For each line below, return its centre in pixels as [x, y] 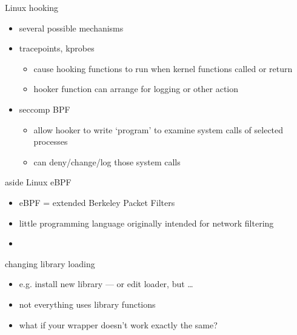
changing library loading [50, 263]
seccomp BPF [45, 109]
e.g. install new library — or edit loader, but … [106, 284]
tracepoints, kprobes [57, 48]
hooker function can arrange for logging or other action [136, 89]
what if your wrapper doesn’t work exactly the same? [118, 324]
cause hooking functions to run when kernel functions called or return [163, 68]
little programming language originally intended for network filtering [146, 223]
